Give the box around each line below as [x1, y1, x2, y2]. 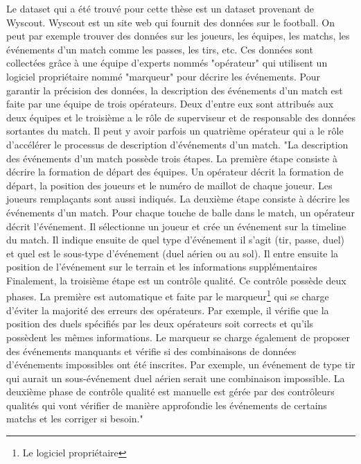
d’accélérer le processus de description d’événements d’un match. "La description [6, 137, 349, 151]
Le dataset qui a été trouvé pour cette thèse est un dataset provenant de [6, 1, 314, 15]
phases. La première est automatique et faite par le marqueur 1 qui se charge [6, 287, 329, 304]
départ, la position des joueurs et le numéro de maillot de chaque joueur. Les [6, 178, 333, 192]
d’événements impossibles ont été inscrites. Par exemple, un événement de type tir [6, 357, 355, 372]
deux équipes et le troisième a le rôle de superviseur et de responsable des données [6, 110, 355, 124]
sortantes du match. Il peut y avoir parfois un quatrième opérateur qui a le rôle [6, 123, 344, 138]
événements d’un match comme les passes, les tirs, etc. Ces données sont [6, 42, 313, 56]
